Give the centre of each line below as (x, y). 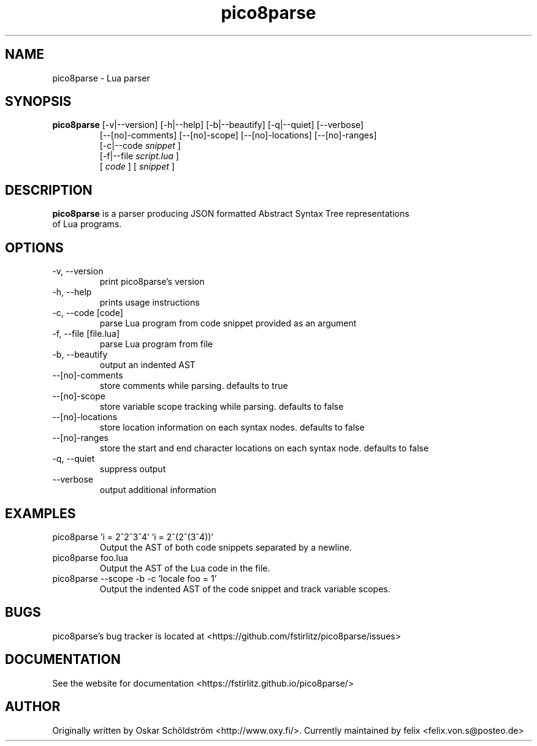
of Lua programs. (87, 224)
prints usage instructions (150, 303)
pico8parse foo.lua (90, 557)
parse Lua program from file (156, 344)
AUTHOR (33, 707)
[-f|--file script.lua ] (139, 156)
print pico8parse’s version (152, 282)
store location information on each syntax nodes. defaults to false (232, 428)
